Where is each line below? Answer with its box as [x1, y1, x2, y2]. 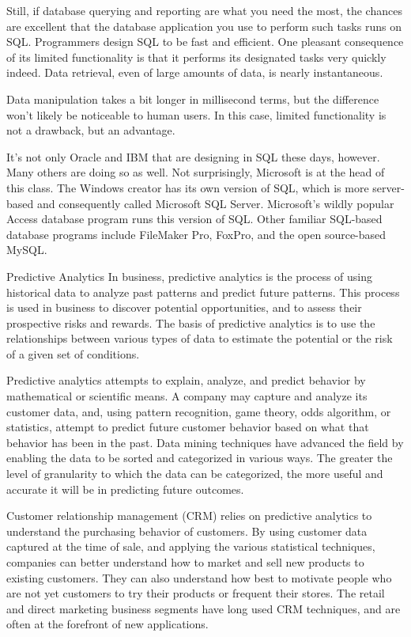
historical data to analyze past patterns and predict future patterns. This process [6, 283, 400, 300]
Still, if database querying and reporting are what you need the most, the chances [6, 2, 402, 18]
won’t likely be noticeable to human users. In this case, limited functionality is [6, 106, 386, 123]
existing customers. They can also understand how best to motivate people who [6, 569, 392, 586]
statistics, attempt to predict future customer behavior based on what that [6, 419, 369, 435]
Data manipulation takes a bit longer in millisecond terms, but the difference [6, 90, 379, 107]
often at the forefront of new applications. [6, 616, 209, 632]
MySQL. [6, 241, 47, 258]
